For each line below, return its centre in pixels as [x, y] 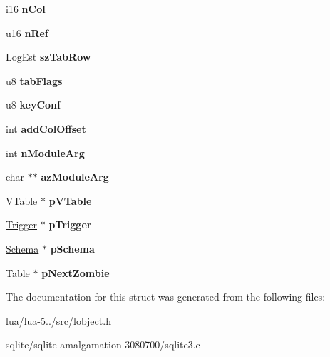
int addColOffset [46, 128]
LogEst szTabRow [48, 57]
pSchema [72, 248]
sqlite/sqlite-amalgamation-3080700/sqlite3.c [103, 345]
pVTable [70, 200]
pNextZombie [76, 272]
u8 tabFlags [34, 80]
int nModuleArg [45, 152]
